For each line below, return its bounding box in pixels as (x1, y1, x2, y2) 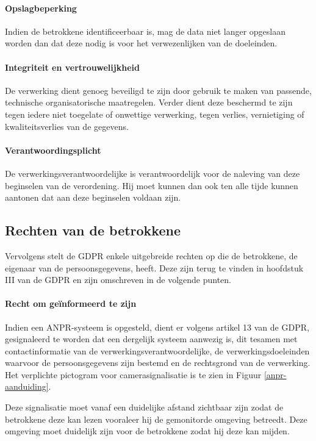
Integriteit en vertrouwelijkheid (5, 60, 140, 73)
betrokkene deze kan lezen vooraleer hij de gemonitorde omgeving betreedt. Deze (5, 412, 307, 425)
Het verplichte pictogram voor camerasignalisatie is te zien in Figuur (5, 368, 262, 381)
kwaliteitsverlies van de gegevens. (5, 120, 129, 132)
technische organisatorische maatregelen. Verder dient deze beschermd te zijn (5, 96, 293, 109)
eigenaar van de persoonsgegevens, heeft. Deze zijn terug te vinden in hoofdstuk (5, 261, 304, 274)
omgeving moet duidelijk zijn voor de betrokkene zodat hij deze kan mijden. (5, 425, 290, 437)
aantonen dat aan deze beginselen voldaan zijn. (5, 191, 181, 204)
